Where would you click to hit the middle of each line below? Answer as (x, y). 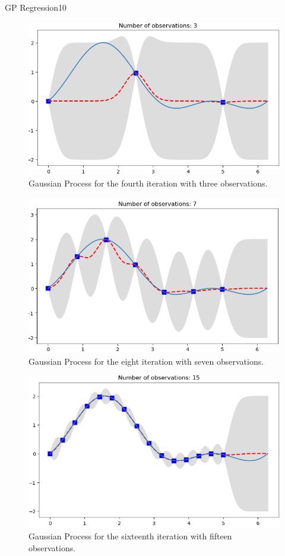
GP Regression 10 (36, 7)
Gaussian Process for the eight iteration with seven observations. (146, 361)
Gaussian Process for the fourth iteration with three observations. (148, 183)
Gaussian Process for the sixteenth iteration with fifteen (130, 536)
